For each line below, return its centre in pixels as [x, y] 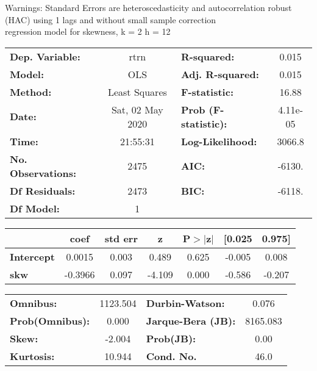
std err [121, 238]
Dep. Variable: [45, 56]
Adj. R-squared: [220, 74]
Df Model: [35, 208]
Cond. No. [171, 356]
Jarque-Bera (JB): [191, 320]
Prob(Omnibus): [50, 320]
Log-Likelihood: [219, 141]
